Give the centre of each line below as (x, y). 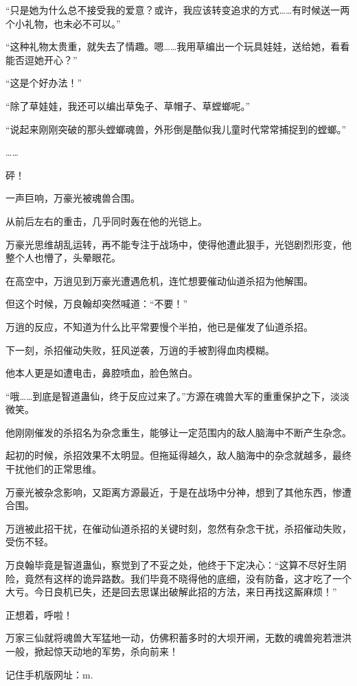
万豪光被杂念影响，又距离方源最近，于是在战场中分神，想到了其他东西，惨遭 (178, 492)
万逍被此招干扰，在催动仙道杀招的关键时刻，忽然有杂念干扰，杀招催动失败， (178, 528)
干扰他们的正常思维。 (54, 469)
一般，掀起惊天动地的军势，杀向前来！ (92, 651)
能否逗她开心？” (42, 59)
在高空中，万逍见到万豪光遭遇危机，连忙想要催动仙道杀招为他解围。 (159, 280)
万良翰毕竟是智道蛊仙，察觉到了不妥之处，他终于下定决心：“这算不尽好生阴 (176, 565)
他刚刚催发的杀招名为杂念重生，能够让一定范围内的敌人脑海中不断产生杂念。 (178, 432)
